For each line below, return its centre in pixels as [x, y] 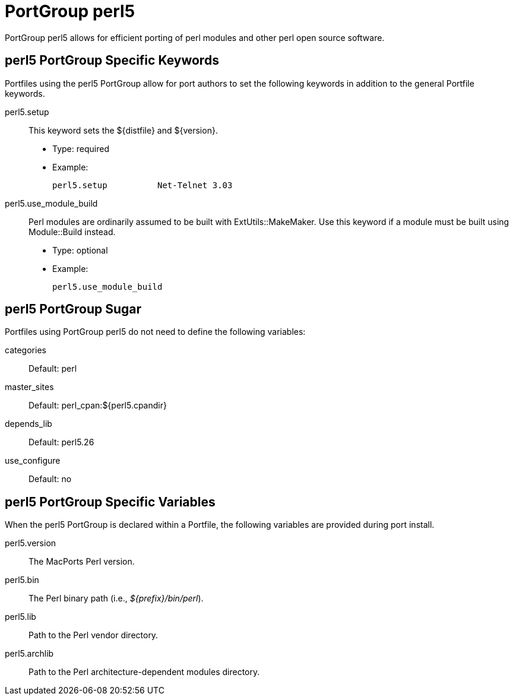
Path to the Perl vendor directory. [94, 635]
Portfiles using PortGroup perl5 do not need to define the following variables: [155, 332]
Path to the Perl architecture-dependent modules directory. [144, 672]
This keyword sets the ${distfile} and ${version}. [123, 130]
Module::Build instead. [72, 232]
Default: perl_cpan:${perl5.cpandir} [98, 406]
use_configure [33, 461]
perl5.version [31, 543]
